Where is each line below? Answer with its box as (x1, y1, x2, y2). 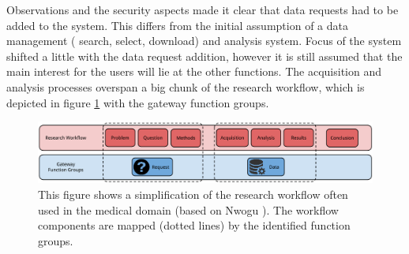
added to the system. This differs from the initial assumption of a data (6, 17, 348, 33)
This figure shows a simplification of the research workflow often (38, 186, 348, 202)
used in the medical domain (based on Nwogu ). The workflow (38, 201, 339, 218)
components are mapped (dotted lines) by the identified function (38, 217, 351, 233)
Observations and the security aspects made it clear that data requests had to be (6, 2, 399, 17)
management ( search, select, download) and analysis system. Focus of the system (6, 32, 402, 49)
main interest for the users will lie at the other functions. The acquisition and (6, 63, 381, 80)
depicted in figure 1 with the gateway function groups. (6, 94, 269, 110)
